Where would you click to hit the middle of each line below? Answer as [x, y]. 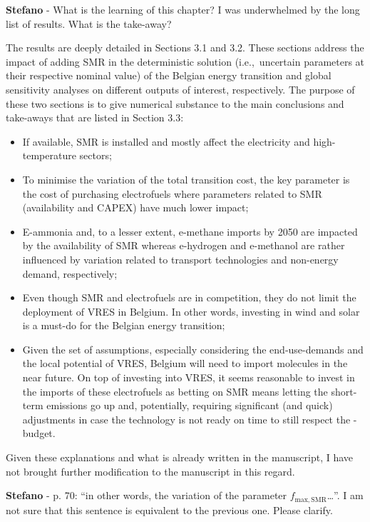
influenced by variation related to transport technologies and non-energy [180, 259]
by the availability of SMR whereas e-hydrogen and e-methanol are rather [184, 245]
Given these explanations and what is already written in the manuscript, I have [180, 457]
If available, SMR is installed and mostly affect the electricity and [166, 141]
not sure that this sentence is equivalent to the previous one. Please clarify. [169, 510]
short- [344, 391]
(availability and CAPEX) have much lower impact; [135, 207]
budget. [39, 433]
